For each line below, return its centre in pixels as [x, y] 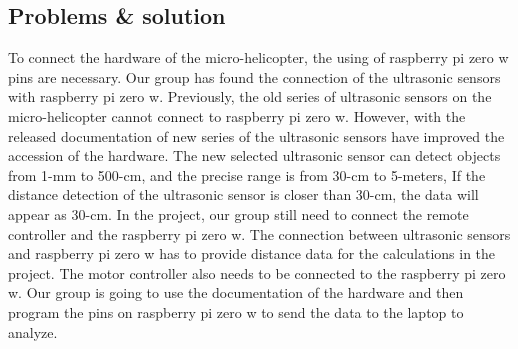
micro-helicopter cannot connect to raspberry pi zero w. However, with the [237, 115]
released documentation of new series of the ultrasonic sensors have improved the [256, 135]
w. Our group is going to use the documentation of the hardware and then [236, 292]
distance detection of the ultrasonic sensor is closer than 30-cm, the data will [243, 194]
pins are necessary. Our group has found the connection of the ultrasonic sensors [254, 76]
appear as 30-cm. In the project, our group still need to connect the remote [238, 213]
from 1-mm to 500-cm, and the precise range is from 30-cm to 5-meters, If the [247, 174]
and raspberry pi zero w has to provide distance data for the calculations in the [252, 253]
